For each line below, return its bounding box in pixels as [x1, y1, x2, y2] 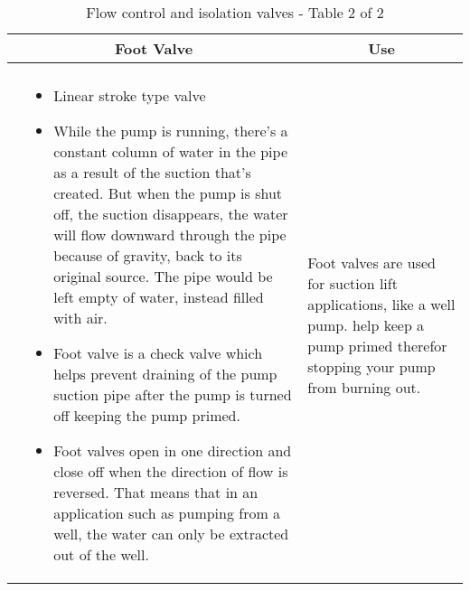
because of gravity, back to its [53, 245, 242, 266]
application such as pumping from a [53, 502, 281, 523]
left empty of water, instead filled [53, 286, 264, 307]
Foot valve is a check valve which [53, 342, 263, 363]
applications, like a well [307, 294, 456, 314]
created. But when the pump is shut [53, 183, 283, 203]
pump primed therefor [307, 335, 447, 356]
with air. [53, 307, 108, 328]
